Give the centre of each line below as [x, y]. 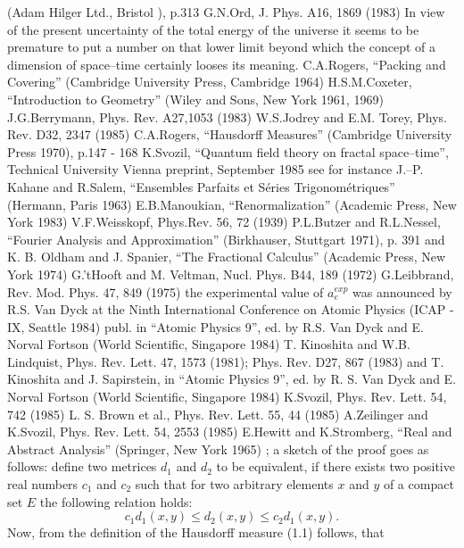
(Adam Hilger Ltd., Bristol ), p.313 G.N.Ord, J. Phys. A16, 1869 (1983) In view [226, 12]
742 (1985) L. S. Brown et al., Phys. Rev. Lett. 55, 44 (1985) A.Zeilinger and [218, 414]
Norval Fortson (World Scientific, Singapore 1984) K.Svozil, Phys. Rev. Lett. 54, [227, 397]
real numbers [43, 484]
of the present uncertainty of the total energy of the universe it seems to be [213, 29]
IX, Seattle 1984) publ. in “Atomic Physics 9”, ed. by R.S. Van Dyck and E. [215, 326]
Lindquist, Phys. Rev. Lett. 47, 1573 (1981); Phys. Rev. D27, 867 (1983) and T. [226, 361]
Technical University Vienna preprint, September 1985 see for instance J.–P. [215, 169]
